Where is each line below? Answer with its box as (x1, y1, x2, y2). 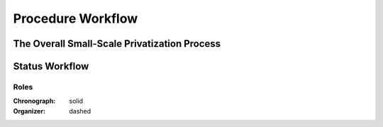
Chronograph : (13, 96, 56, 106)
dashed (69, 106, 91, 115)
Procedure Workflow (13, 11, 138, 26)
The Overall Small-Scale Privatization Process (13, 38, 221, 50)
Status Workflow (13, 60, 89, 72)
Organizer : (13, 106, 46, 115)
